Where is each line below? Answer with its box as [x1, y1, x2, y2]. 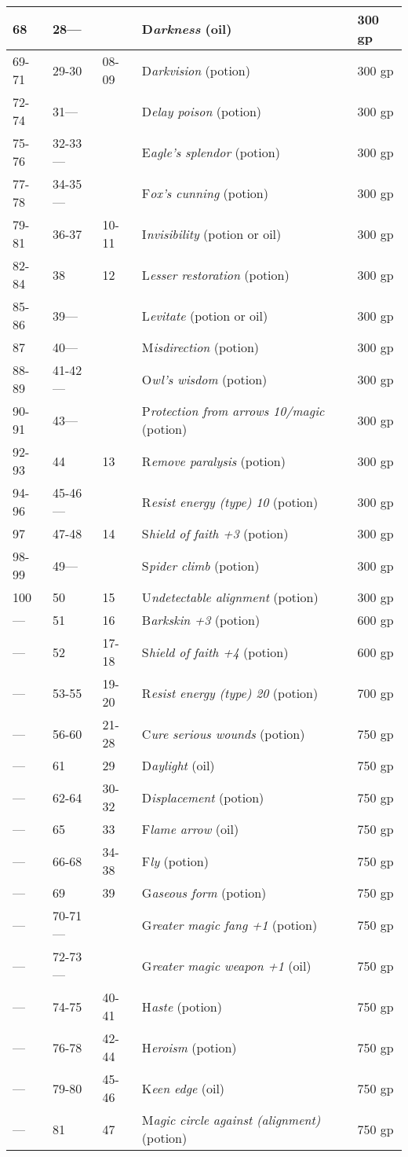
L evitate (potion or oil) [141, 306, 268, 325]
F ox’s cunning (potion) [141, 183, 268, 202]
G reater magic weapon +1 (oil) [141, 956, 311, 975]
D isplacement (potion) [141, 788, 264, 806]
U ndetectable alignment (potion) [141, 588, 319, 606]
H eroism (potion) [141, 1038, 237, 1056]
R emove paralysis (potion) [141, 451, 286, 470]
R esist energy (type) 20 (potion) [141, 683, 319, 702]
